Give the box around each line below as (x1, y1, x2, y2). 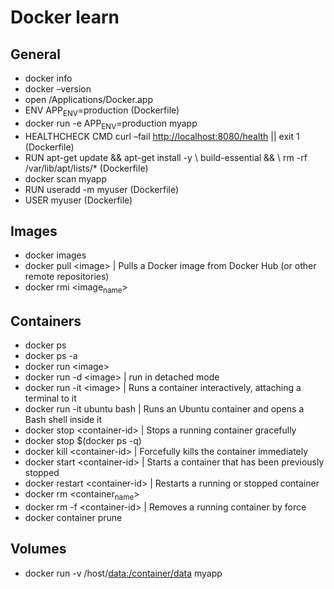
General (10, 46, 62, 63)
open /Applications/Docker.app (24, 94, 153, 105)
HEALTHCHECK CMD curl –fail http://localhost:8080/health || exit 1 (24, 130, 300, 142)
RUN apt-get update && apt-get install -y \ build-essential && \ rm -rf (24, 151, 308, 163)
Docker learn (10, 6, 120, 29)
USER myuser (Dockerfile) (24, 194, 133, 206)
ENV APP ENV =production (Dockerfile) (24, 104, 180, 118)
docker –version (24, 83, 92, 95)
